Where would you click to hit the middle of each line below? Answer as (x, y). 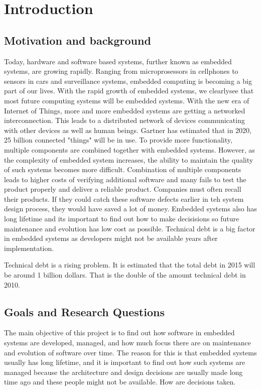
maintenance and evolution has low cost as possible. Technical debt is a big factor (130, 228)
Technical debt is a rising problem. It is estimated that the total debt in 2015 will (130, 265)
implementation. (29, 248)
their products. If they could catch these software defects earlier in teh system (124, 199)
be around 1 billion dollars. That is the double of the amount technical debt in (125, 275)
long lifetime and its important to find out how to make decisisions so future (122, 219)
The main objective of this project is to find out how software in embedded (119, 333)
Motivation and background (78, 40)
